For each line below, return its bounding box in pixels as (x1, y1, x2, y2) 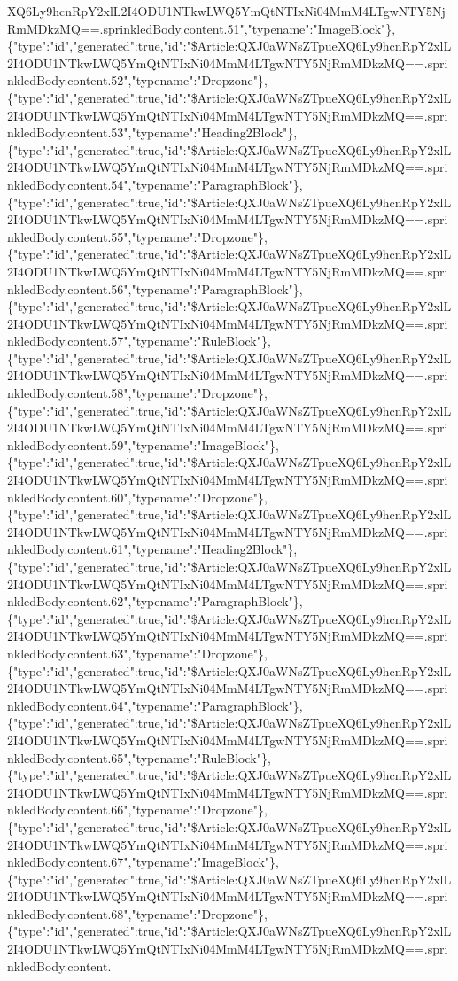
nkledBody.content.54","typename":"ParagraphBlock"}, (7, 175, 303, 193)
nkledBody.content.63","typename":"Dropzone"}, (7, 643, 268, 662)
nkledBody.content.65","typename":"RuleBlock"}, (7, 748, 271, 767)
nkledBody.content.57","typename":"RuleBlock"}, (7, 331, 271, 350)
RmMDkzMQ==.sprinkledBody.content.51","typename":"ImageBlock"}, (7, 19, 396, 37)
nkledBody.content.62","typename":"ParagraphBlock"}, (7, 592, 303, 611)
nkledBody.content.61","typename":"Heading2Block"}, (7, 540, 298, 558)
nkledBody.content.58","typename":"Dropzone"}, (7, 384, 268, 402)
